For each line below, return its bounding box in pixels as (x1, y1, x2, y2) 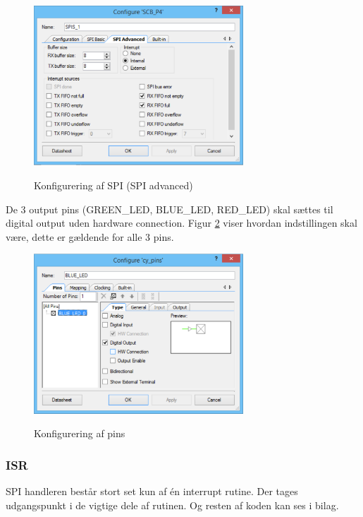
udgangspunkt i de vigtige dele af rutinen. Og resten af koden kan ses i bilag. (6, 497, 339, 512)
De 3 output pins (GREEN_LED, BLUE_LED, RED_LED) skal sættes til (6, 201, 333, 216)
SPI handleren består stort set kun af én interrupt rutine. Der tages (6, 484, 298, 499)
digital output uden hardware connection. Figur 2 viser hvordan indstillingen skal (6, 215, 357, 230)
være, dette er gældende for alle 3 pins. (6, 229, 174, 244)
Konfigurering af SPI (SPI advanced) (34, 177, 193, 192)
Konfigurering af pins (34, 426, 125, 441)
